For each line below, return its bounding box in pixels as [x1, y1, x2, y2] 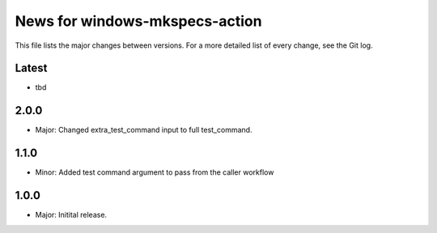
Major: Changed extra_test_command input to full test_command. [35, 125, 252, 135]
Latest [15, 61, 48, 75]
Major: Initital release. [35, 210, 108, 220]
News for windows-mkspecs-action [15, 12, 262, 30]
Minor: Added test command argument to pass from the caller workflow [35, 167, 274, 177]
